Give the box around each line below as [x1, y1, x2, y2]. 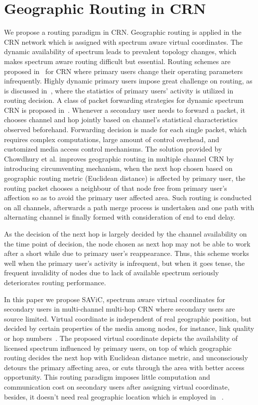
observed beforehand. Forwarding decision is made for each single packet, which [4, 124, 247, 135]
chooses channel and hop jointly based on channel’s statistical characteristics [4, 114, 238, 125]
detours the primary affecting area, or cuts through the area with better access [4, 362, 245, 372]
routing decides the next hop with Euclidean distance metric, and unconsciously [4, 352, 248, 363]
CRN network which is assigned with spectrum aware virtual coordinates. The [4, 36, 243, 47]
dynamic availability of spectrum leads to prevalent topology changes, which [4, 46, 237, 57]
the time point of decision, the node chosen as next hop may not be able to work [4, 238, 251, 248]
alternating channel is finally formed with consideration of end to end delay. [4, 212, 236, 222]
